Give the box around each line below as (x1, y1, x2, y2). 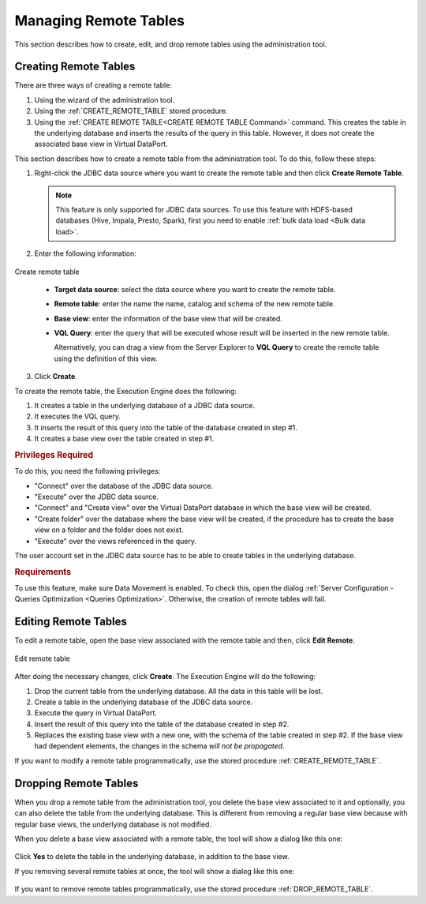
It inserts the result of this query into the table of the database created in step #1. (34, 422, 297, 432)
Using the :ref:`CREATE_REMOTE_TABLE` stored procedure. (34, 107, 228, 116)
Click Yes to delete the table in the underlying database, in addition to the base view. (14, 852, 290, 861)
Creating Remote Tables (14, 60, 136, 73)
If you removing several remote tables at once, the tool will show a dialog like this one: (14, 866, 295, 876)
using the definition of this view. (54, 354, 158, 363)
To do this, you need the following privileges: (14, 467, 161, 476)
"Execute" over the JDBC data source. (34, 492, 159, 501)
